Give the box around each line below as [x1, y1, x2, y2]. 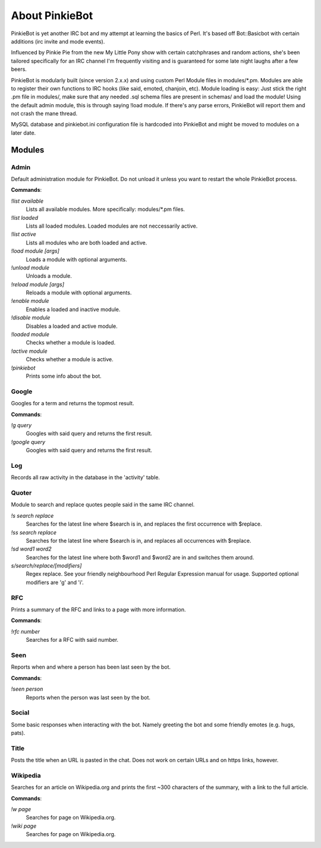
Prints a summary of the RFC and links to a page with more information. [11, 606, 186, 613]
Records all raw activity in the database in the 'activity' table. [11, 474, 160, 481]
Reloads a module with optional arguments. [26, 289, 132, 296]
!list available [11, 197, 44, 204]
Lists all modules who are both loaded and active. [26, 239, 147, 246]
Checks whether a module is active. [26, 356, 114, 363]
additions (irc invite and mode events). [11, 38, 105, 45]
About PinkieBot [11, 9, 93, 22]
